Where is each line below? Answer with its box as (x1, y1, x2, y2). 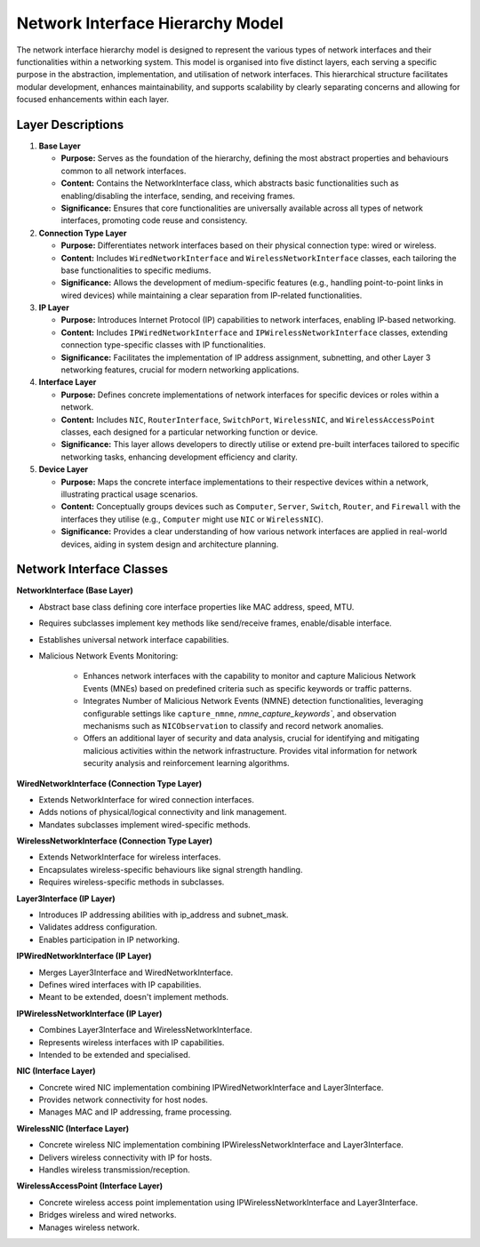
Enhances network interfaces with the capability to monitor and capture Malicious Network (83, 671, 417, 682)
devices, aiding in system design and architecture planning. (60, 539, 279, 549)
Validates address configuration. (38, 922, 157, 932)
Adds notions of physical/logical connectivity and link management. (38, 807, 287, 818)
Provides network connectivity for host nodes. (38, 1094, 209, 1106)
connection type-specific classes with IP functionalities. (60, 340, 266, 350)
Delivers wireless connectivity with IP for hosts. (38, 1152, 212, 1163)
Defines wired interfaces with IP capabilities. (38, 979, 202, 990)
